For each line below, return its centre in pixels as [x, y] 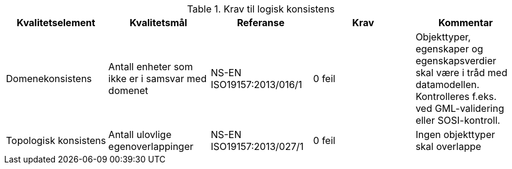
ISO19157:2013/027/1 [257, 146]
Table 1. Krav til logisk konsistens [261, 9]
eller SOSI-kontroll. [458, 120]
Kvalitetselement [56, 23]
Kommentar [465, 23]
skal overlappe [448, 146]
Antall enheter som [151, 67]
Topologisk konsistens [56, 140]
